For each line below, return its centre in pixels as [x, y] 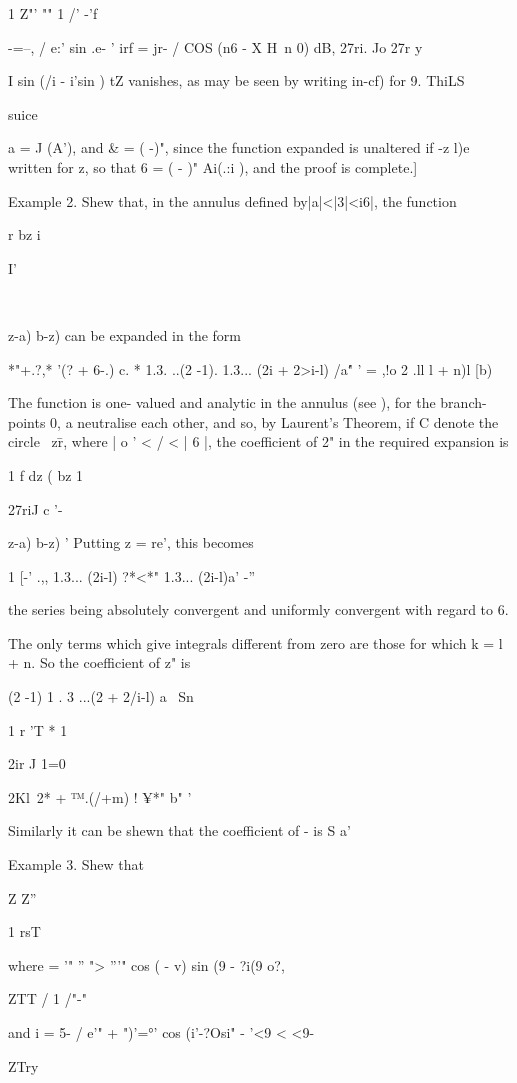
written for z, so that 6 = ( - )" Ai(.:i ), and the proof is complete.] [213, 166]
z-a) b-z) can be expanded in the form [124, 334]
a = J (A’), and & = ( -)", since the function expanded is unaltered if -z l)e [239, 147]
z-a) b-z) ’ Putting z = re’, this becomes [131, 542]
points [27, 421]
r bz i [24, 234]
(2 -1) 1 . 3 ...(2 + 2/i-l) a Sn [101, 696]
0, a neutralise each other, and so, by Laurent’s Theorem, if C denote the [274, 421]
